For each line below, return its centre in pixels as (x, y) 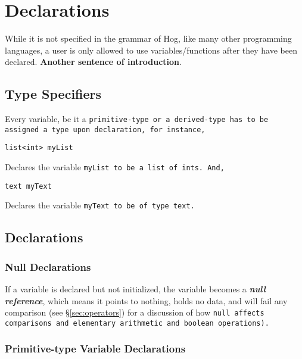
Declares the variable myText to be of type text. (100, 205)
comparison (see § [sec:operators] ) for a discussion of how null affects (135, 312)
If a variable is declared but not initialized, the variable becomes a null (135, 289)
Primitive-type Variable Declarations (95, 349)
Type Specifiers (53, 94)
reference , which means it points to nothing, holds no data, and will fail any (146, 300)
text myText (28, 186)
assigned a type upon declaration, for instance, (105, 129)
